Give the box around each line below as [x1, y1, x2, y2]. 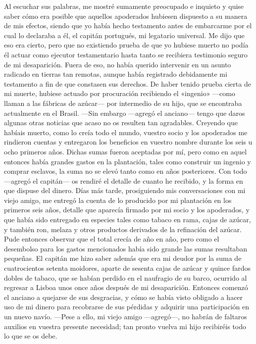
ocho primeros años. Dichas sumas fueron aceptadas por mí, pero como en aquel [4, 146, 247, 156]
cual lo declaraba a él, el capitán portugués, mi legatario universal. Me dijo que [4, 30, 245, 40]
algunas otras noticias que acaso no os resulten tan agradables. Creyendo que [4, 117, 238, 128]
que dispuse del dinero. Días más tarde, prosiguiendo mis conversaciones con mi [4, 185, 246, 196]
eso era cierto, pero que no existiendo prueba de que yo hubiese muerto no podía [4, 40, 249, 50]
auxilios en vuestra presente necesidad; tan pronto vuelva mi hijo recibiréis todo [4, 321, 247, 331]
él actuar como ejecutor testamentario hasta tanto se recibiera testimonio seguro [4, 49, 248, 59]
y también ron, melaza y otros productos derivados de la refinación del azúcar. [4, 224, 242, 234]
